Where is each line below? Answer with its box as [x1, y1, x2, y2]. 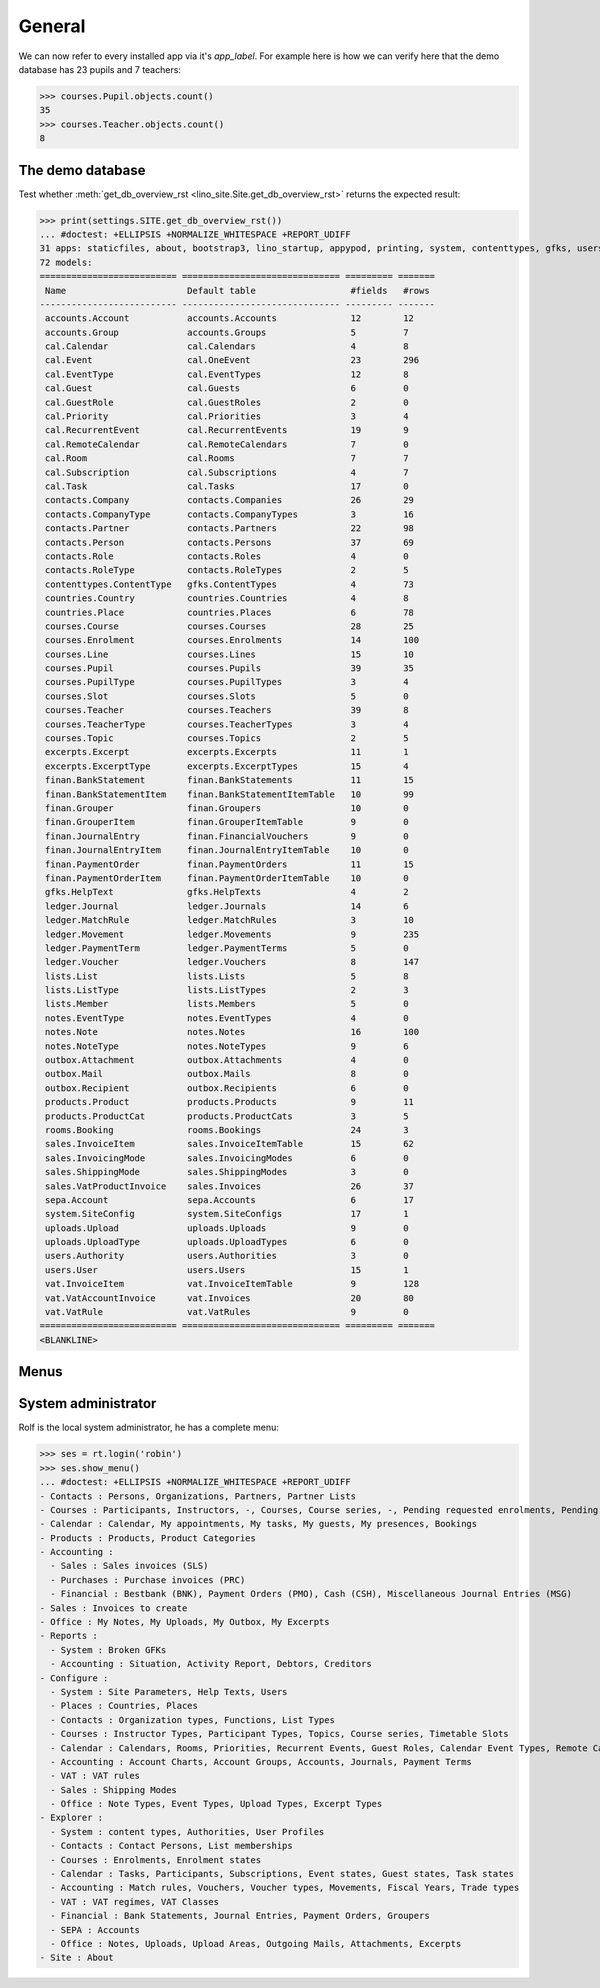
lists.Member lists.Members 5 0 [45, 998, 409, 1010]
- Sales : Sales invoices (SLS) [50, 1560, 209, 1572]
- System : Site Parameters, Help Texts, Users [50, 1686, 288, 1697]
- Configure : [39, 1672, 109, 1684]
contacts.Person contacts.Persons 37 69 [45, 536, 415, 548]
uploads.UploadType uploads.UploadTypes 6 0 [45, 1236, 409, 1248]
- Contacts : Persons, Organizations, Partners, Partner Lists [39, 1490, 357, 1502]
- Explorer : [39, 1812, 104, 1824]
